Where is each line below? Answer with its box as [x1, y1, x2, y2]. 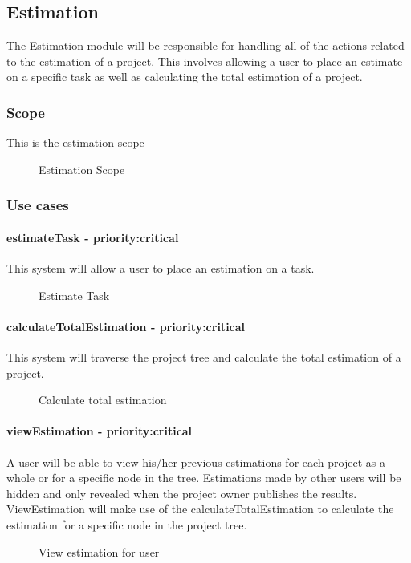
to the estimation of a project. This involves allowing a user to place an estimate [6, 52, 403, 69]
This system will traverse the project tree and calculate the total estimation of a [6, 349, 401, 366]
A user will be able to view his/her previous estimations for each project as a [6, 453, 385, 470]
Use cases [6, 195, 69, 215]
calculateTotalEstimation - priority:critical [6, 318, 246, 334]
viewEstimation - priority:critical [6, 423, 193, 439]
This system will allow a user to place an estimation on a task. [6, 260, 315, 277]
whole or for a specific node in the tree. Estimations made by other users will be [6, 469, 401, 486]
